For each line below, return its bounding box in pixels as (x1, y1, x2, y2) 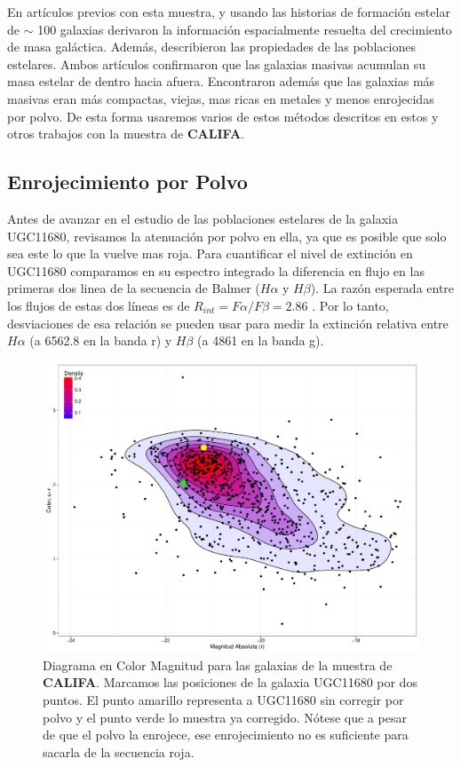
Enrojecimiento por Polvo (7, 168, 248, 195)
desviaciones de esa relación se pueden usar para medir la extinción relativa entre (7, 313, 449, 332)
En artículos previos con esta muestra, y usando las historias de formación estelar (7, 3, 450, 20)
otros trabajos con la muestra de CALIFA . (7, 124, 244, 143)
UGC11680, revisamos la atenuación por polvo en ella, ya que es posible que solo (7, 226, 447, 245)
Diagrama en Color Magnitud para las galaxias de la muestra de (43, 655, 393, 674)
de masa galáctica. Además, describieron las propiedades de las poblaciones (7, 37, 416, 56)
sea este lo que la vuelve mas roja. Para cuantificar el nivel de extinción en (7, 244, 413, 263)
